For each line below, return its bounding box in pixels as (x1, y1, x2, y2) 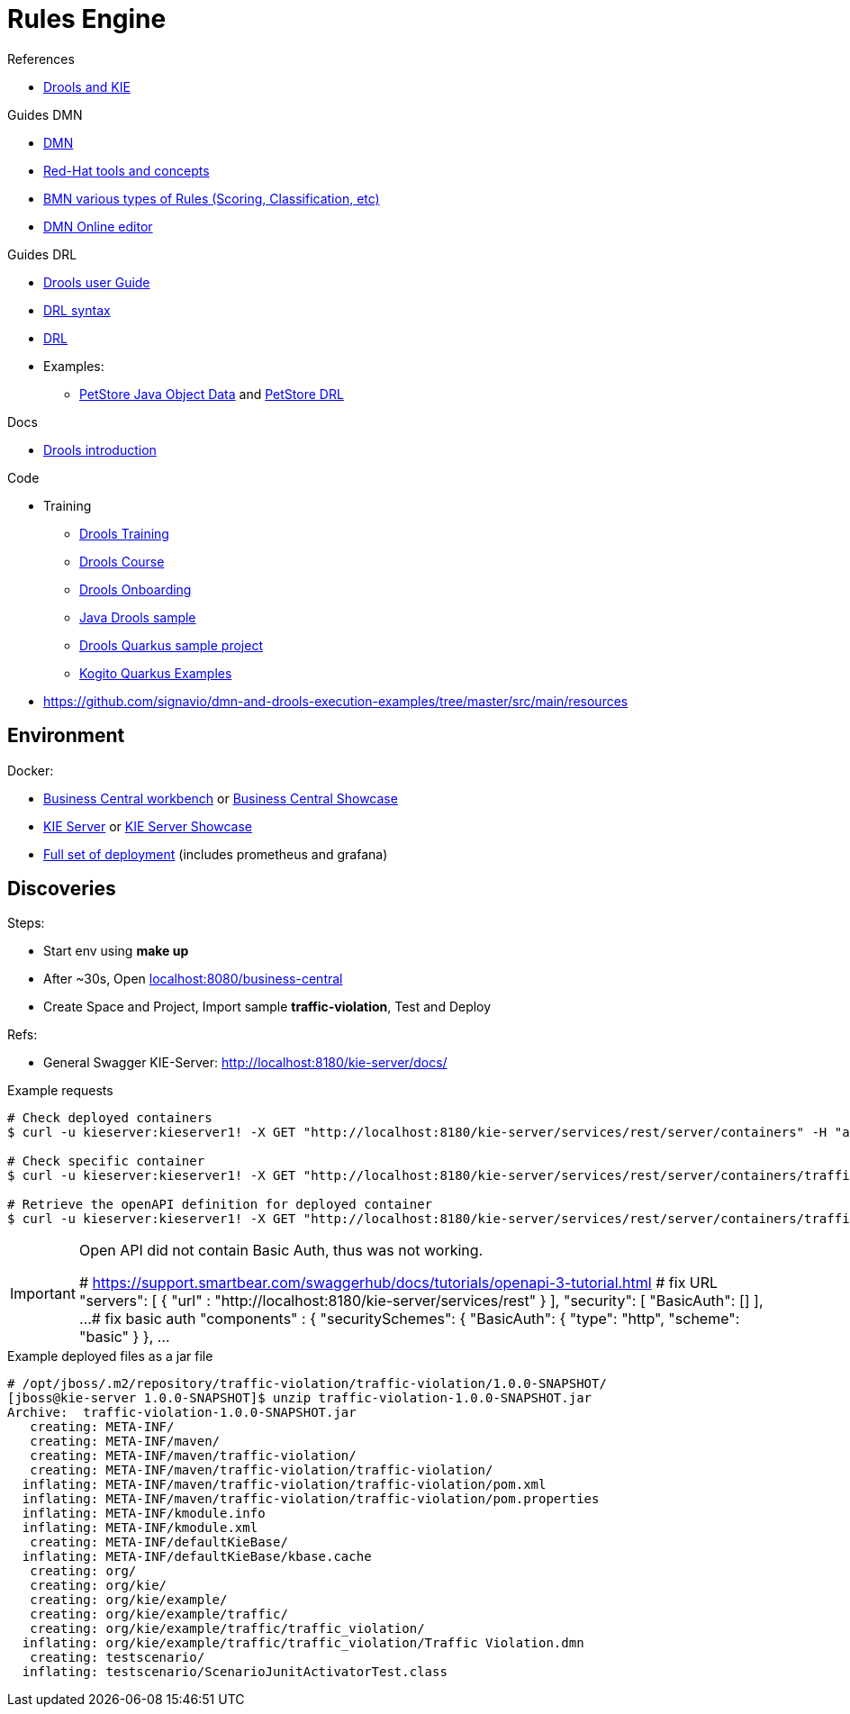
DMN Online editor (43, 218, 153, 234)
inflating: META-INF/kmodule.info (22, 1506, 266, 1521)
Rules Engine (7, 4, 167, 34)
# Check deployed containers (7, 1111, 212, 1126)
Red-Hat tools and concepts (43, 162, 210, 178)
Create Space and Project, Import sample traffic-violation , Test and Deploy (43, 999, 492, 1015)
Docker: (7, 762, 54, 778)
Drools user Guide (43, 274, 150, 290)
